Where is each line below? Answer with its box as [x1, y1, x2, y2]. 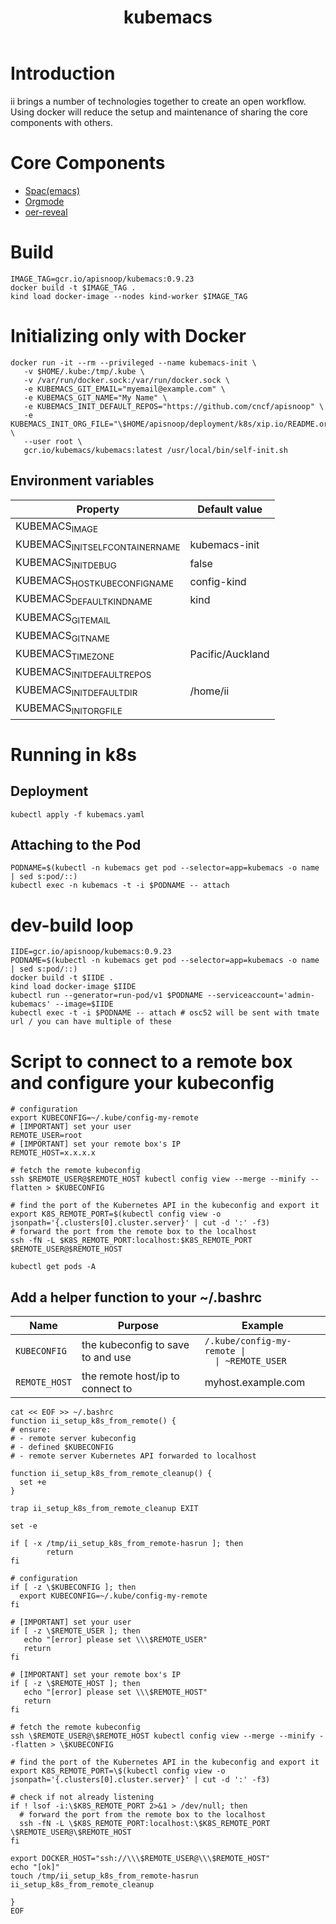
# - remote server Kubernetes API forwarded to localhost [10, 1451, 257, 1461]
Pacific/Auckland [189, 647, 270, 661]
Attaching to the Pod [10, 837, 142, 854]
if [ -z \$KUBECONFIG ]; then [10, 1582, 137, 1593]
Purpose [117, 1319, 160, 1333]
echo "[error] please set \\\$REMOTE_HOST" [23, 1687, 208, 1698]
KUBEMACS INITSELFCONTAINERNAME [15, 537, 181, 553]
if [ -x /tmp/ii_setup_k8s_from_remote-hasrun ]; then [10, 1539, 244, 1549]
